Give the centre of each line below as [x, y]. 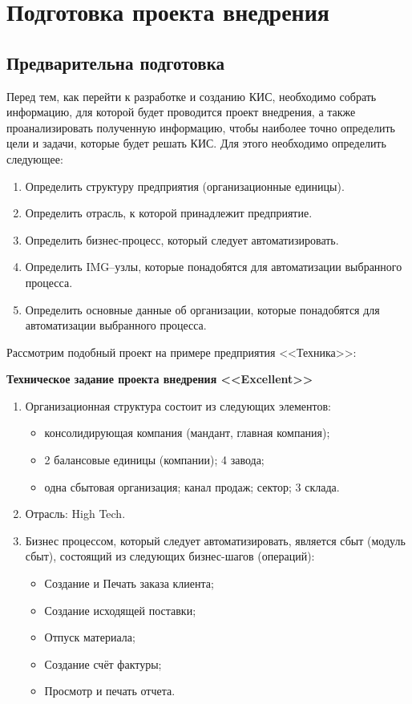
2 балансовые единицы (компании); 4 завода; [154, 460]
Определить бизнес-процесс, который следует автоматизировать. [182, 239]
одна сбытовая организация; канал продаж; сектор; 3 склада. [192, 486]
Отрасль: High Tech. [75, 514]
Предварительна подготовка [115, 62]
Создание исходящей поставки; [120, 610]
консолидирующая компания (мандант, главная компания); [187, 433]
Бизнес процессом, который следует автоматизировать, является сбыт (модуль [215, 540]
